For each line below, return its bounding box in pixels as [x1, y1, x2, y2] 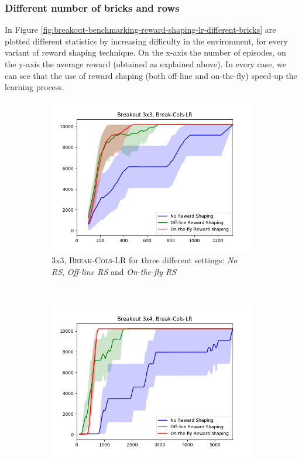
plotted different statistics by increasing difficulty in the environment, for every [5, 35, 288, 47]
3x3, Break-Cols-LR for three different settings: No [52, 254, 238, 266]
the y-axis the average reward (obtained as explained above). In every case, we [5, 58, 286, 70]
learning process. [5, 81, 64, 93]
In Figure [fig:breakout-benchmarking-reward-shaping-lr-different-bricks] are [5, 23, 276, 36]
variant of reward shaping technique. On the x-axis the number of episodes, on [5, 46, 286, 59]
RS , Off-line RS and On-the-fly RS [52, 265, 177, 277]
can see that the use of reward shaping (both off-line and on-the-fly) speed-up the [5, 69, 297, 81]
